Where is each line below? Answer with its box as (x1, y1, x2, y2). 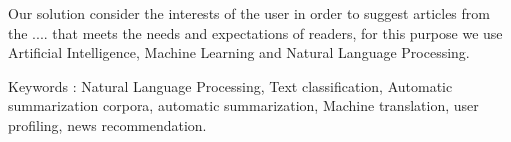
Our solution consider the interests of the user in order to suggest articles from (8, 3, 490, 23)
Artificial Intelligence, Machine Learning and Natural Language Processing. (8, 42, 470, 63)
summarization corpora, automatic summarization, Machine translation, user (8, 95, 479, 116)
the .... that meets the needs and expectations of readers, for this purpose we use (8, 22, 503, 43)
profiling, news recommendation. (8, 114, 207, 135)
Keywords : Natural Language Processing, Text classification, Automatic (8, 75, 453, 96)
